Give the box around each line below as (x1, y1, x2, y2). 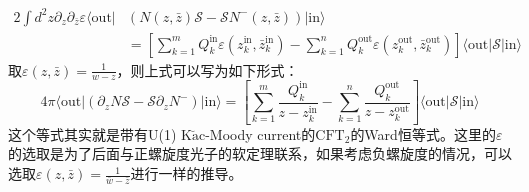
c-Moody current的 (198, 123, 316, 144)
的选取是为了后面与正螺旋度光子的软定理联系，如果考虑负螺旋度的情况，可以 (8, 143, 512, 164)
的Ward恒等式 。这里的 (350, 123, 496, 144)
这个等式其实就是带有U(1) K (8, 123, 192, 144)
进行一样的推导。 (130, 163, 243, 184)
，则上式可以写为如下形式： (116, 59, 299, 80)
